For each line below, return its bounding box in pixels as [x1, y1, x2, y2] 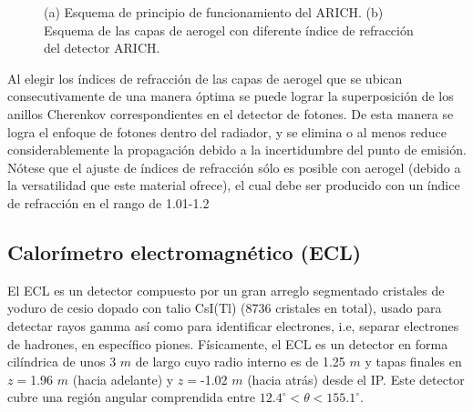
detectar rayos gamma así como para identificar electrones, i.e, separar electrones [7, 316, 459, 335]
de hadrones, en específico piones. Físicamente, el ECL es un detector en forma [7, 334, 448, 353]
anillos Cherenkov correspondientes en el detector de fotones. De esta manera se [7, 104, 454, 123]
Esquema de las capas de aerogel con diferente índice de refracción [44, 20, 414, 39]
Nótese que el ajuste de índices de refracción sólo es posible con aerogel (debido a [7, 157, 461, 176]
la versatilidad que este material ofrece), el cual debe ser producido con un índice [7, 176, 460, 195]
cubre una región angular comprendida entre [7, 387, 256, 407]
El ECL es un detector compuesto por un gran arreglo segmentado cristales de [7, 280, 445, 299]
